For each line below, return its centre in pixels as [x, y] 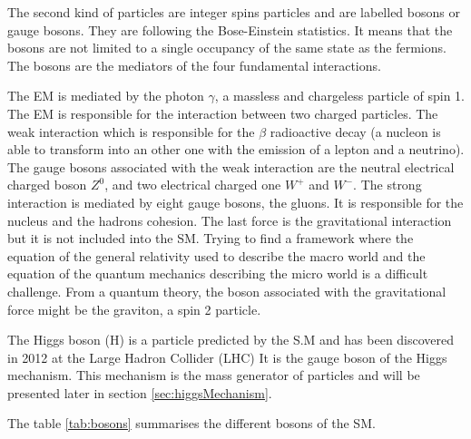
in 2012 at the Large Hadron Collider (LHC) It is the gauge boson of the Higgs [227, 357]
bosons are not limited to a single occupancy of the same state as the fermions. [227, 48]
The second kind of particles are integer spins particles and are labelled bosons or [234, 12]
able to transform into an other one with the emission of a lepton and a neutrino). [236, 149]
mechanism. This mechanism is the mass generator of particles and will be [214, 375]
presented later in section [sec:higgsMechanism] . [140, 392]
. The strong [388, 185]
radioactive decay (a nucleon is [355, 131]
